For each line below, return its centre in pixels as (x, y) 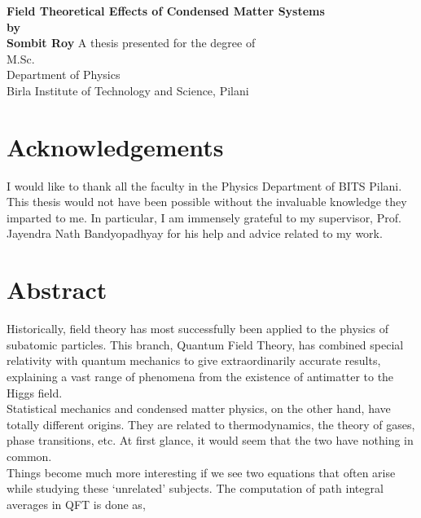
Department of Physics (64, 75)
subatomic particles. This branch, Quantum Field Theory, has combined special (205, 344)
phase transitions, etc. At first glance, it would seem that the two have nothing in (210, 440)
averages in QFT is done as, (76, 504)
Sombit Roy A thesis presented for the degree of (131, 43)
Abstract (57, 290)
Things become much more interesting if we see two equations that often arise (201, 472)
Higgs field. (35, 392)
